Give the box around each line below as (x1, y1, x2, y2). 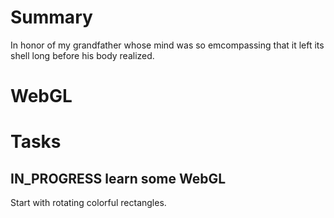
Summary (10, 6, 93, 29)
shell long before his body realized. (10, 49, 155, 61)
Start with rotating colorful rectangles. (10, 197, 167, 209)
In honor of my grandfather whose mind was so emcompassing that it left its (10, 39, 325, 51)
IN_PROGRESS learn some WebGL (10, 170, 227, 187)
